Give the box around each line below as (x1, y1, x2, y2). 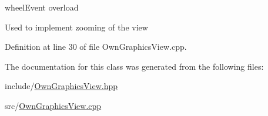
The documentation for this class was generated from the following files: (5, 60, 264, 72)
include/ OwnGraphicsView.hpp (5, 80, 118, 92)
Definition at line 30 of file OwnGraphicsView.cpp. (5, 40, 187, 53)
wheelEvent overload (5, 1, 79, 13)
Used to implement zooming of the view (5, 21, 148, 33)
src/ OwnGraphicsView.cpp (5, 99, 102, 111)
